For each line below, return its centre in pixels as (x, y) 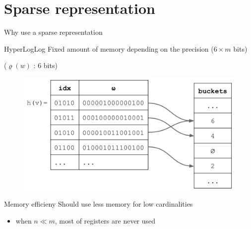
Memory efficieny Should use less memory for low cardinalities (98, 204)
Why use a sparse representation (53, 32)
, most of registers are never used (105, 221)
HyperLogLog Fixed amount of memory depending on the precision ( (109, 48)
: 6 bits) (45, 65)
